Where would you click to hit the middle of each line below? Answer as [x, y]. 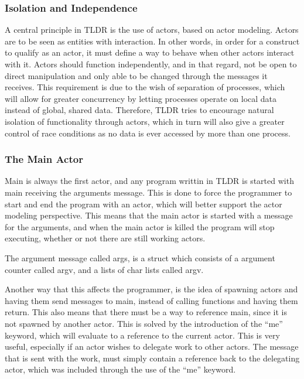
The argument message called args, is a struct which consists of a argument [140, 257]
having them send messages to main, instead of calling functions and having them [151, 300]
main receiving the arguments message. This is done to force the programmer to [148, 192]
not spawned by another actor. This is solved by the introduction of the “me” [144, 323]
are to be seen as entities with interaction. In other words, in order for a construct [152, 41]
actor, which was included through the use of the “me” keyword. [120, 369]
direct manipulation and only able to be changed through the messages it [136, 75]
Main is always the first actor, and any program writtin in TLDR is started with [149, 181]
